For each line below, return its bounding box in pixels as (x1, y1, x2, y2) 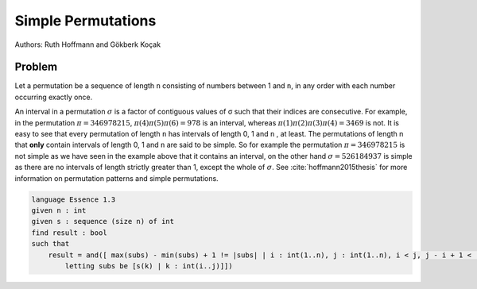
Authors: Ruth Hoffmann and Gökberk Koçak (14, 40, 161, 49)
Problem (14, 60, 58, 74)
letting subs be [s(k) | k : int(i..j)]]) (64, 261, 234, 270)
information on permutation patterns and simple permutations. (14, 173, 219, 183)
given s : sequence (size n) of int (31, 217, 175, 226)
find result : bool (31, 228, 107, 237)
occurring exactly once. (14, 92, 93, 102)
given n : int (31, 206, 87, 214)
